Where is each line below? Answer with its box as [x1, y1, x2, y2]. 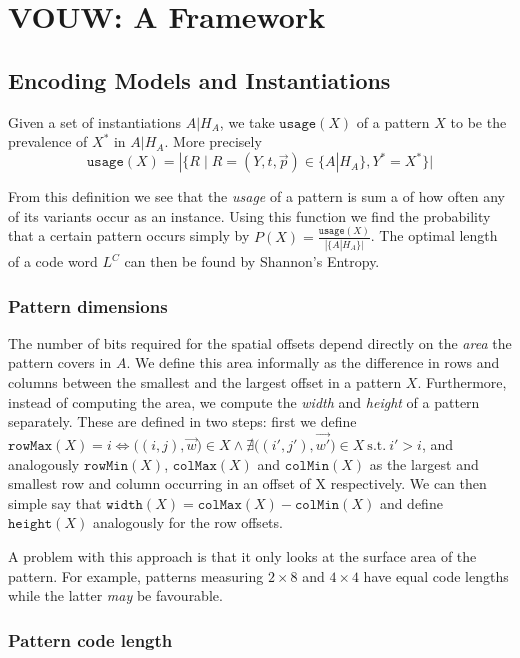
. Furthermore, [417, 372, 507, 393]
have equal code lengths [363, 565, 509, 586]
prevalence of [8, 131, 88, 152]
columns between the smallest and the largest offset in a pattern [8, 372, 402, 393]
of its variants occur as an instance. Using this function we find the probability [8, 205, 491, 226]
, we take [219, 111, 275, 132]
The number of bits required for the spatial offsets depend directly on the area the [8, 332, 512, 353]
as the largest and [369, 453, 479, 474]
